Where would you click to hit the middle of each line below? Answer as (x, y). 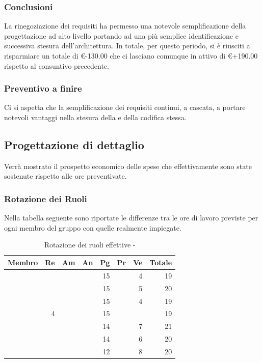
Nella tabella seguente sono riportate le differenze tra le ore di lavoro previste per (131, 218)
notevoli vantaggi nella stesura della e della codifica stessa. (95, 117)
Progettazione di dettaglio (74, 144)
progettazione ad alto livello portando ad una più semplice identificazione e (121, 35)
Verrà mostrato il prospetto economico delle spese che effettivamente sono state (128, 166)
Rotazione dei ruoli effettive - (90, 245)
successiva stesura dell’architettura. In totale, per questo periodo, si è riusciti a (127, 46)
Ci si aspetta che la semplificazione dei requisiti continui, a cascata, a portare (125, 107)
